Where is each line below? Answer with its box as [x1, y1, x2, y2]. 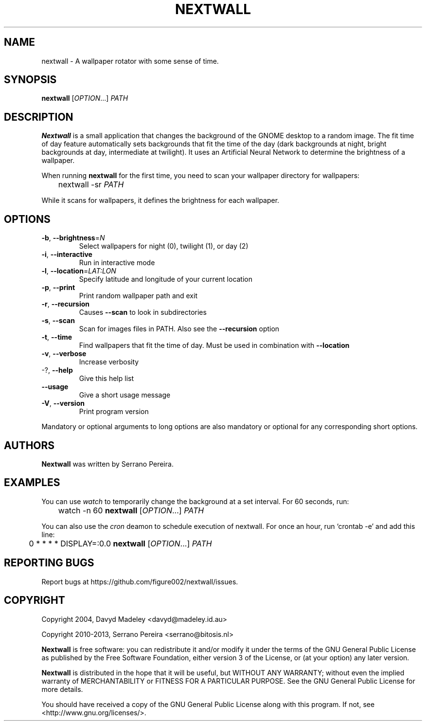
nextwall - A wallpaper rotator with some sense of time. [41, 56, 219, 65]
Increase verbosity [79, 358, 139, 366]
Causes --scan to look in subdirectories [79, 308, 207, 317]
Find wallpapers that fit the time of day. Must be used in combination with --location [79, 341, 350, 350]
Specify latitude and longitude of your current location [79, 275, 253, 284]
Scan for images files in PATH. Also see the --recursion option [79, 325, 280, 333]
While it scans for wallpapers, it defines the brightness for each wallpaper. [41, 196, 280, 205]
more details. [41, 685, 83, 693]
